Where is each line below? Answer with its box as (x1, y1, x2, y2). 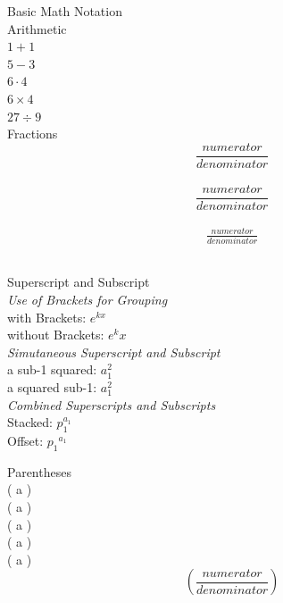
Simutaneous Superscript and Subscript (7, 342, 221, 361)
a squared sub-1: (7, 378, 97, 397)
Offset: (7, 431, 44, 450)
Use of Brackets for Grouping (7, 290, 168, 309)
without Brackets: (7, 325, 104, 344)
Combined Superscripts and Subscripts (7, 395, 216, 414)
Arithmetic (7, 19, 67, 38)
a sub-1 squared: (7, 360, 97, 379)
